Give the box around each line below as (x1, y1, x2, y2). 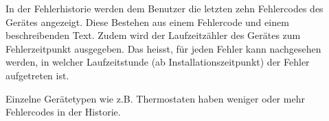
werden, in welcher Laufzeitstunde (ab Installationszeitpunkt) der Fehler (5, 55, 310, 69)
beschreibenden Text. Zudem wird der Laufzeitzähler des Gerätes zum (5, 28, 301, 42)
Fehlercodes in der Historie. (5, 105, 121, 119)
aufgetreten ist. (5, 68, 69, 82)
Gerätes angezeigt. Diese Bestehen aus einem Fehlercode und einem (5, 14, 289, 29)
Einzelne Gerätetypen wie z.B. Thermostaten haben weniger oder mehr (5, 91, 305, 105)
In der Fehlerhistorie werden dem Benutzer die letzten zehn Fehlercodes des (5, 1, 324, 15)
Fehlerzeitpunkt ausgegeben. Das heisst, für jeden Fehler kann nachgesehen (5, 41, 321, 55)
